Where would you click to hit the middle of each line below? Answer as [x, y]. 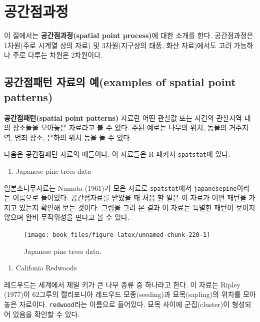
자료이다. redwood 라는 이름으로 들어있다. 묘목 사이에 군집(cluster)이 [124, 304]
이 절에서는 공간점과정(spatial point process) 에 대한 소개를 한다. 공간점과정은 [129, 35]
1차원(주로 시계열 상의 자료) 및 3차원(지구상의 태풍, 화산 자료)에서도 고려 [118, 45]
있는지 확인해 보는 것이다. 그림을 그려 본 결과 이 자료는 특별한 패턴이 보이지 [137, 207]
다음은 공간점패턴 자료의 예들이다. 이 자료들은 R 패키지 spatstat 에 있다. [117, 154]
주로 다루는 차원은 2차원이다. [57, 55]
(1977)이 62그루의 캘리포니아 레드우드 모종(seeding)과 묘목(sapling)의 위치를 [122, 294]
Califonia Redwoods [46, 268]
